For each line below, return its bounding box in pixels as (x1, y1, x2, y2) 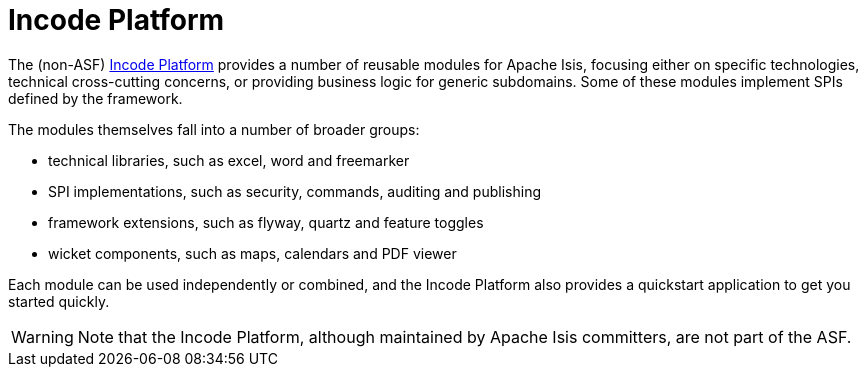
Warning (11, 326, 74, 347)
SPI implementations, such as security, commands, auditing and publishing (48, 182, 541, 200)
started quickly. (8, 292, 110, 310)
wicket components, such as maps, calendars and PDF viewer (48, 244, 457, 262)
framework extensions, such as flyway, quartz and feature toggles (48, 213, 484, 231)
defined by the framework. (8, 89, 183, 107)
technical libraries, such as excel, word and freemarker (48, 151, 410, 169)
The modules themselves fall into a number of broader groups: (8, 120, 420, 138)
